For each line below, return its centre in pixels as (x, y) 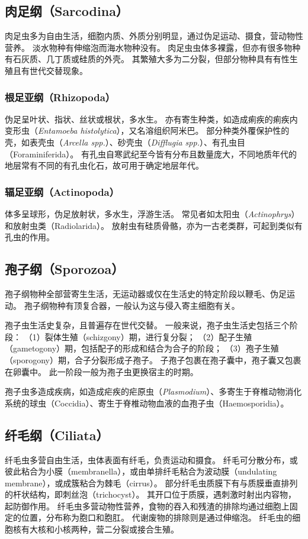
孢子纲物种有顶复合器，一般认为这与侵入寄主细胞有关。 (132, 305)
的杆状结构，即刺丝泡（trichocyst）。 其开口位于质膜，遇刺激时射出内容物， (151, 494)
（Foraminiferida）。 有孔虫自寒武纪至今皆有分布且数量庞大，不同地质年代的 (151, 154)
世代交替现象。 (58, 70)
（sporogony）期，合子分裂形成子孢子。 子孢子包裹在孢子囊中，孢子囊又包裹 (153, 359)
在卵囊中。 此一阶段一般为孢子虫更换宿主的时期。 (102, 371)
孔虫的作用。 (30, 237)
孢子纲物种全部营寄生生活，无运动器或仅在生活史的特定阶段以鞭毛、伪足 (146, 293)
